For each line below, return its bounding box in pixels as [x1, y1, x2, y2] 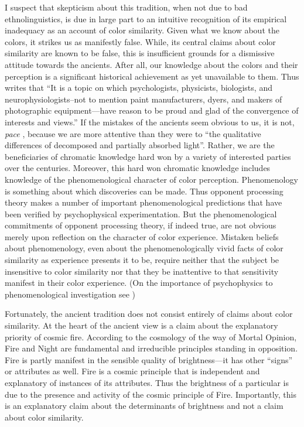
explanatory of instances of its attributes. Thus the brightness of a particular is [5, 377, 289, 388]
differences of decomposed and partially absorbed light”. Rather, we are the [5, 139, 275, 151]
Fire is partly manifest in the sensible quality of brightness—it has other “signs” [5, 353, 293, 365]
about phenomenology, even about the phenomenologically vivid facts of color [5, 242, 283, 254]
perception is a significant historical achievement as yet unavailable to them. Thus [5, 70, 299, 82]
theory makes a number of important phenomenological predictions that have [5, 196, 282, 209]
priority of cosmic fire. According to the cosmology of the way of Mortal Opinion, [5, 330, 297, 343]
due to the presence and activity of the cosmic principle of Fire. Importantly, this [5, 388, 296, 400]
